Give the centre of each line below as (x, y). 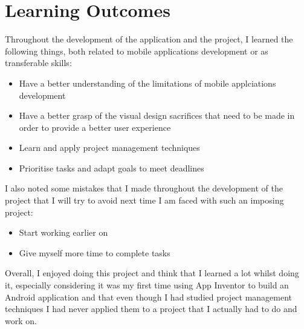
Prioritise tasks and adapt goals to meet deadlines (112, 168)
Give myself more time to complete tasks (95, 252)
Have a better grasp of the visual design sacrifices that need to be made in (157, 115)
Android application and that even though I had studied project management (149, 297)
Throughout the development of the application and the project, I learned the (149, 39)
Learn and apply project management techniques (109, 148)
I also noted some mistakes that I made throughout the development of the (144, 188)
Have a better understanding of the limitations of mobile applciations (147, 83)
